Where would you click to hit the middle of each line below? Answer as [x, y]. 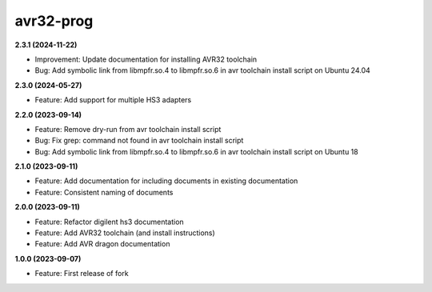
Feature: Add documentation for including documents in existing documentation [166, 181]
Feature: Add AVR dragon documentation [102, 244]
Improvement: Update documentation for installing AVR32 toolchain [146, 59]
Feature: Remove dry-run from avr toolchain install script [128, 129]
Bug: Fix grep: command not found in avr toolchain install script [139, 141]
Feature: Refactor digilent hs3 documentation [109, 222]
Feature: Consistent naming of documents [104, 192]
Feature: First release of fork [82, 274]
